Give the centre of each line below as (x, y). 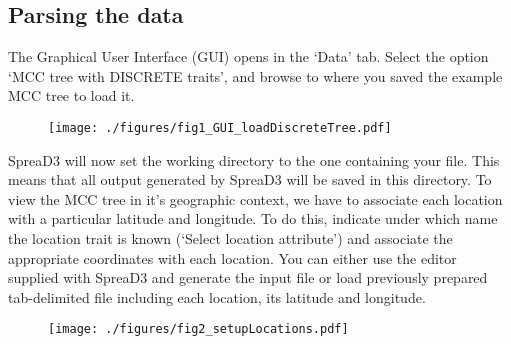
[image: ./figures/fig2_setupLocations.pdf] (198, 329)
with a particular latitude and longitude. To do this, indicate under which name (253, 218)
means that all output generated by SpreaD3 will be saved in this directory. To (250, 179)
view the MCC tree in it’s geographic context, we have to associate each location (255, 198)
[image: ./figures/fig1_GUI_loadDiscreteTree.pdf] (220, 127)
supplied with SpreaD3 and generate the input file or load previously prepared (248, 277)
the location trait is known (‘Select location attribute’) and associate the (230, 238)
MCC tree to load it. (71, 95)
